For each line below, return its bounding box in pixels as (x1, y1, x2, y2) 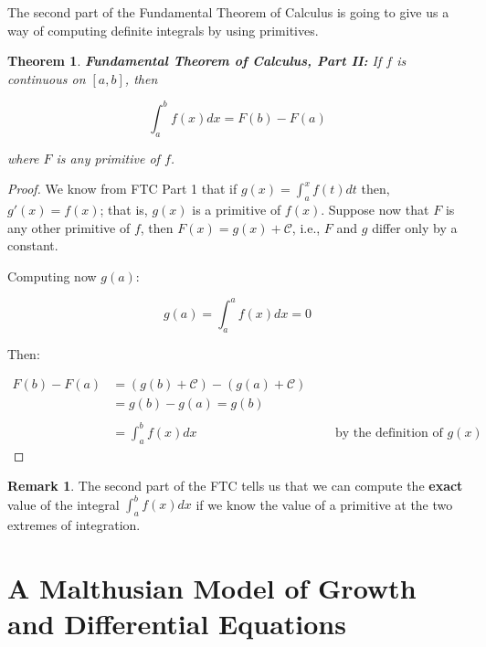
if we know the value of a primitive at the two (195, 494, 453, 514)
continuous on (7, 69, 86, 88)
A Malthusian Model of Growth (7, 569, 417, 607)
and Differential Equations (7, 605, 346, 642)
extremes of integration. (7, 515, 141, 535)
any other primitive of (7, 217, 131, 237)
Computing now (7, 266, 97, 285)
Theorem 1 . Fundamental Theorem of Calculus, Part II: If (7, 51, 382, 70)
